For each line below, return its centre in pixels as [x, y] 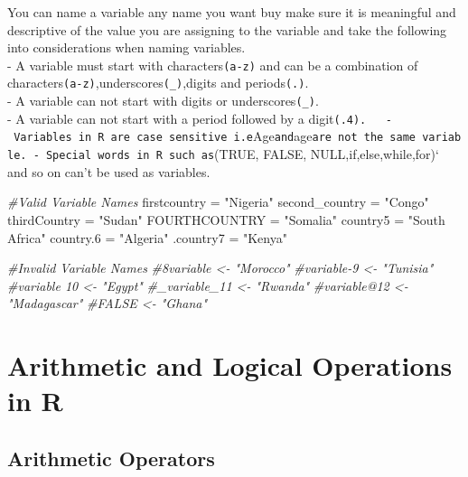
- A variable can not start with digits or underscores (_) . [163, 101]
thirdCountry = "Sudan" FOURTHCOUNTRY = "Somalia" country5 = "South [226, 219]
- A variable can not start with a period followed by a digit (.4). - [200, 118]
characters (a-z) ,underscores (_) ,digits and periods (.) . [158, 83]
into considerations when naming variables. [126, 47]
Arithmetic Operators [111, 458]
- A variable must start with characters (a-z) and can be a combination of [213, 65]
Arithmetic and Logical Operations [230, 365]
